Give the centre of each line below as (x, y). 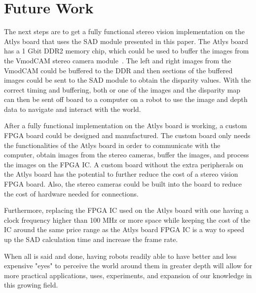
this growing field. (31, 285)
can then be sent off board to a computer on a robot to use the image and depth (126, 99)
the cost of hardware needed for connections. (71, 193)
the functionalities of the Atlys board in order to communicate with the (112, 145)
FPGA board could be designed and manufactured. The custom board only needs (127, 135)
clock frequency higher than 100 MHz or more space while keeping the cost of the (127, 220)
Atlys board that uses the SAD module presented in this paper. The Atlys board (126, 41)
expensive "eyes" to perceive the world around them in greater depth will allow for (128, 266)
